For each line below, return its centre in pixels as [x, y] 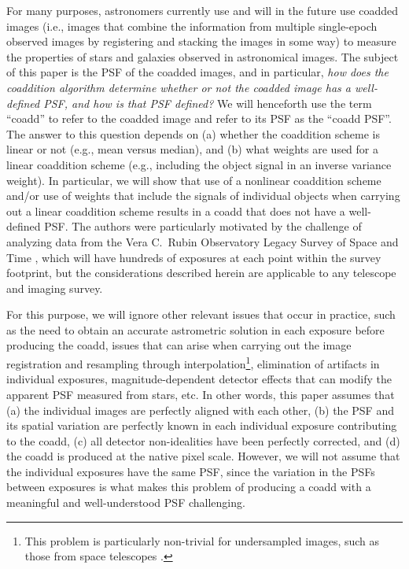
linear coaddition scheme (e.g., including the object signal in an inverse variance [199, 164]
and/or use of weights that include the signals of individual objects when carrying [203, 196]
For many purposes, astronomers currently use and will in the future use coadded [202, 10]
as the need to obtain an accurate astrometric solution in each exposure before [195, 329]
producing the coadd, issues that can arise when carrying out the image [179, 345]
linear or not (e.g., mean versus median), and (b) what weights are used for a [192, 149]
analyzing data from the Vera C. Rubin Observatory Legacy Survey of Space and [203, 241]
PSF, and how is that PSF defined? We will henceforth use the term [208, 103]
